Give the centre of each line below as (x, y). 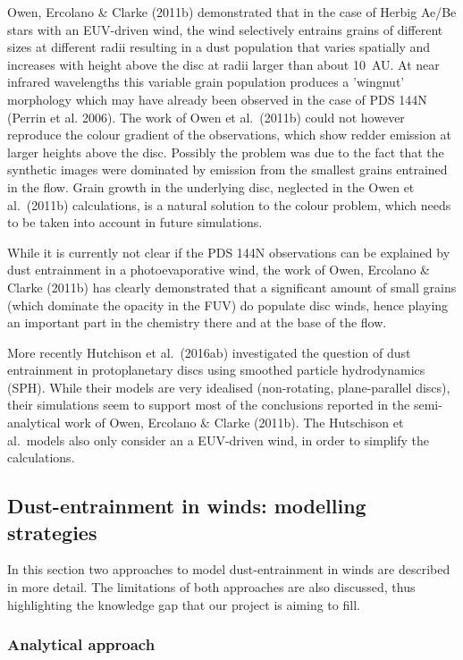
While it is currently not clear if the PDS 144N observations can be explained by (229, 252)
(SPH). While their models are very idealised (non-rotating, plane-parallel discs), (229, 387)
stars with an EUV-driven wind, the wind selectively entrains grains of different (225, 29)
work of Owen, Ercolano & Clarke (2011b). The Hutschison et (234, 423)
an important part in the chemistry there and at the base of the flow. (197, 322)
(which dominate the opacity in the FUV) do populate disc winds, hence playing (228, 305)
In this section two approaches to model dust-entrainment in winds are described (229, 569)
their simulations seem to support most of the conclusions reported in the (209, 405)
